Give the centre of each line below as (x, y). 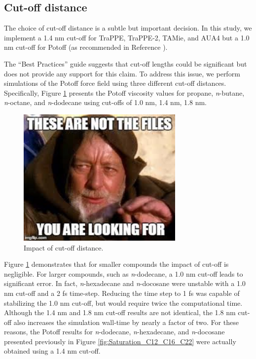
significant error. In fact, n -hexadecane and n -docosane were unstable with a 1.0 (125, 283)
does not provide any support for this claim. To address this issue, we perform (122, 73)
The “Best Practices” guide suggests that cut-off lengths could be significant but (126, 63)
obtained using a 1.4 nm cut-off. (52, 351)
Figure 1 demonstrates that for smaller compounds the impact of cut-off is (116, 264)
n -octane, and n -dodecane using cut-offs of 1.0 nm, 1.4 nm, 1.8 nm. (105, 102)
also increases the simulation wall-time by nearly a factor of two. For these (126, 322)
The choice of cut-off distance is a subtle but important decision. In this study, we (128, 28)
